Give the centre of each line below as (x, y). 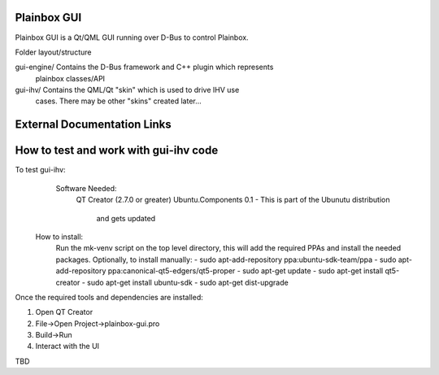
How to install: (59, 237)
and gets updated (126, 218)
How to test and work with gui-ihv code (117, 150)
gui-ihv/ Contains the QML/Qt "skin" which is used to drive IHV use (127, 90)
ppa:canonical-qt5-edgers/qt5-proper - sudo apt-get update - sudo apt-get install (246, 271)
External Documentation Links (93, 125)
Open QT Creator (64, 312)
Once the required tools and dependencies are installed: (109, 297)
